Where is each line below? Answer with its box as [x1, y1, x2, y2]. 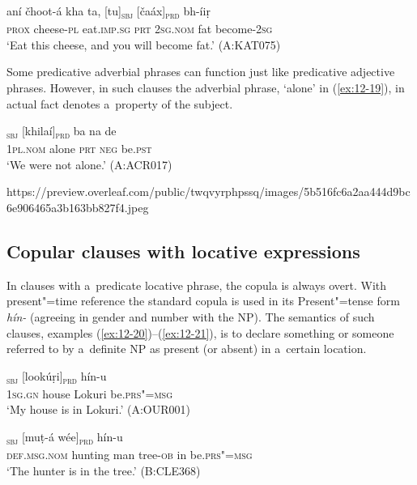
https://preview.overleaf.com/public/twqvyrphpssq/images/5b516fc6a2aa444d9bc [6, 183, 411, 200]
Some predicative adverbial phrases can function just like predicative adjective [6, 63, 395, 80]
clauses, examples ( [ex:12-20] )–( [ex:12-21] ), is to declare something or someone [6, 324, 394, 341]
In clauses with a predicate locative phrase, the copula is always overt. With [6, 276, 387, 293]
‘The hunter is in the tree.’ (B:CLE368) [6, 462, 201, 479]
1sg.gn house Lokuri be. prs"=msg [6, 385, 172, 402]
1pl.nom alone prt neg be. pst [6, 140, 152, 157]
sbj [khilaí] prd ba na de [6, 122, 117, 141]
